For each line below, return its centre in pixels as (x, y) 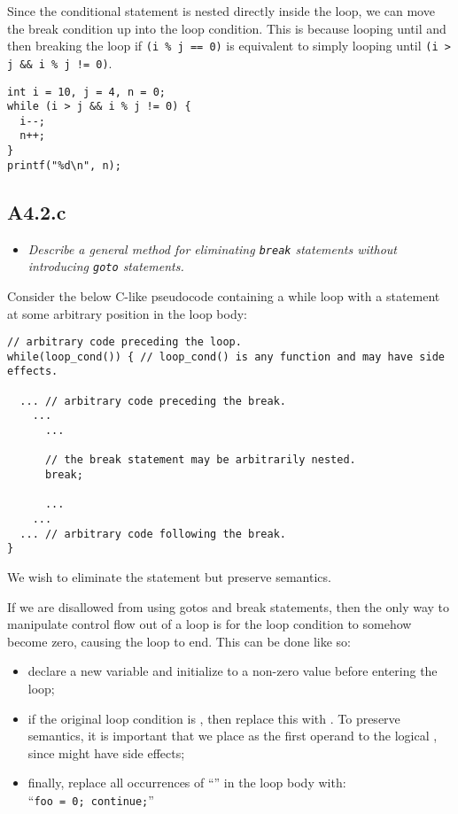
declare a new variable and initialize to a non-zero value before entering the (233, 671)
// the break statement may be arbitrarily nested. (200, 460)
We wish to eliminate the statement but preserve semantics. (169, 576)
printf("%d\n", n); (64, 165)
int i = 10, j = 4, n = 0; (86, 92)
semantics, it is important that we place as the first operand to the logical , (233, 736)
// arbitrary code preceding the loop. (124, 342)
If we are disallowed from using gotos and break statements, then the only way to (229, 606)
